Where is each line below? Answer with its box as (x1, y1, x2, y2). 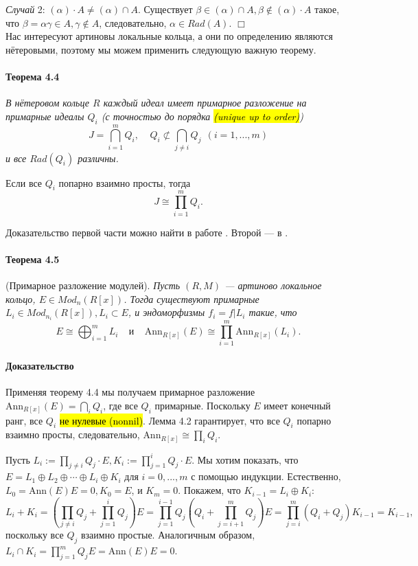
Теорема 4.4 (5, 69, 60, 83)
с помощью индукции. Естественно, (191, 469, 341, 484)
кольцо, (5, 291, 36, 306)
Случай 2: (5, 2, 45, 16)
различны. (78, 150, 119, 165)
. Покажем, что (178, 483, 241, 497)
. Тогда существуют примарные (124, 291, 259, 306)
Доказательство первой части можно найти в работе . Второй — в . (5, 225, 288, 239)
